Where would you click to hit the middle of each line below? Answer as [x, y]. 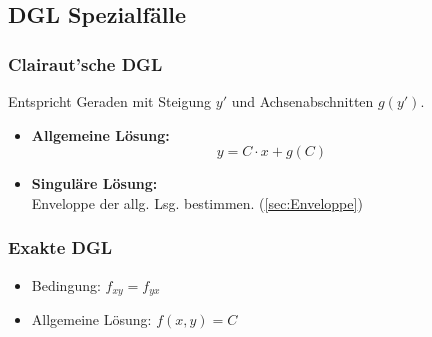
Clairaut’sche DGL [85, 63]
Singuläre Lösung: [94, 183]
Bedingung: [66, 284]
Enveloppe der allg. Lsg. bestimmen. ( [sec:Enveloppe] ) [197, 202]
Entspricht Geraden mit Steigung [110, 101]
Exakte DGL [60, 247]
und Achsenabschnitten [302, 101]
